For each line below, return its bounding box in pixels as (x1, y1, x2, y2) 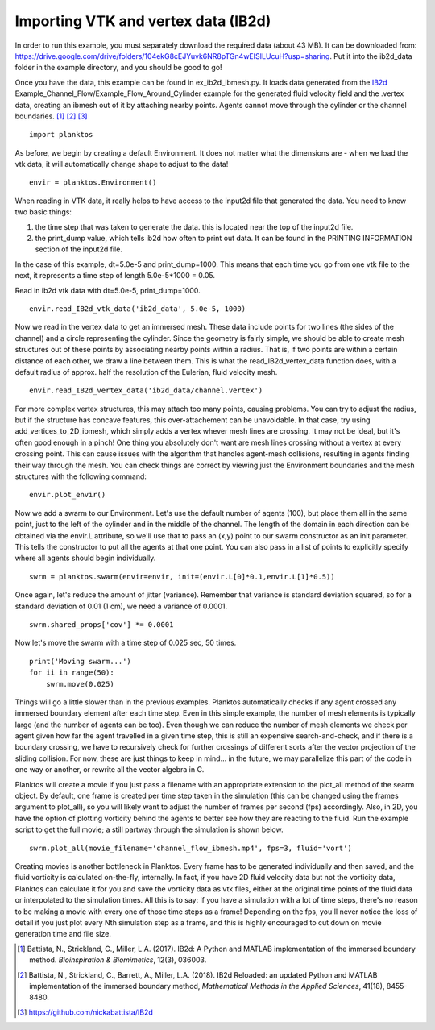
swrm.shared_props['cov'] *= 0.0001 (29, 620, 174, 629)
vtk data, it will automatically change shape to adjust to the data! (14, 160, 229, 169)
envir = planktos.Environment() (29, 178, 157, 187)
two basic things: (14, 207, 72, 217)
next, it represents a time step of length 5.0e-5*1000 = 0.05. (14, 271, 216, 280)
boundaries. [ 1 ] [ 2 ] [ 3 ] (14, 111, 88, 121)
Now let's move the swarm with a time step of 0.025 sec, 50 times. (14, 638, 237, 648)
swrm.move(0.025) (45, 679, 114, 688)
